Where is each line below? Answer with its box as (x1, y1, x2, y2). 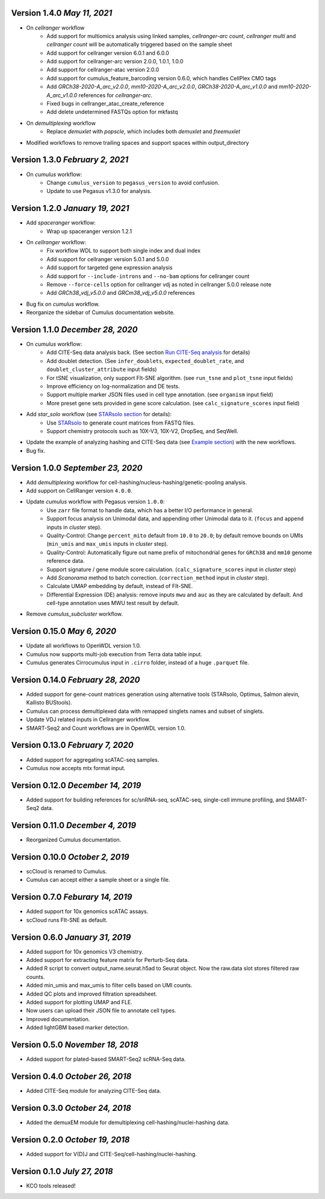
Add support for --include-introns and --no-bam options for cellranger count (46, 272, 250, 280)
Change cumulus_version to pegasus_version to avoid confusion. (46, 179, 220, 186)
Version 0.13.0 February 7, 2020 (11, 740, 134, 750)
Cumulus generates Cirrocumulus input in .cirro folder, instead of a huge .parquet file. (26, 659, 249, 666)
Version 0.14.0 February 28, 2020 (11, 674, 140, 685)
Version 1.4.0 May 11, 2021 (11, 8, 113, 18)
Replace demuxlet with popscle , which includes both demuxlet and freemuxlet (46, 128, 241, 135)
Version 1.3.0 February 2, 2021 (11, 154, 129, 165)
